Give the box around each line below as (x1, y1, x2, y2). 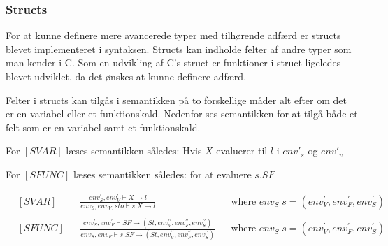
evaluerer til (216, 143, 268, 158)
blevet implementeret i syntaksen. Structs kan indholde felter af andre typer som (6, 41, 352, 56)
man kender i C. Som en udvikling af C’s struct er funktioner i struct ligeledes (6, 55, 341, 70)
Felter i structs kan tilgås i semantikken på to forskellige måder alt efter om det (6, 92, 347, 107)
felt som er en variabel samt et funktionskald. (6, 120, 201, 134)
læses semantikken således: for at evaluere (73, 166, 252, 181)
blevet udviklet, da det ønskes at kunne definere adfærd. (6, 69, 247, 83)
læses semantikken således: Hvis (66, 143, 202, 158)
